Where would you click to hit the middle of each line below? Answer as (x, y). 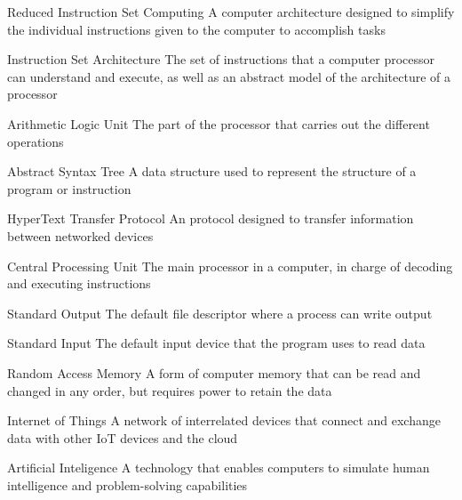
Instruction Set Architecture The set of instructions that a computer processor (221, 59)
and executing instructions (79, 283)
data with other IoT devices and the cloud (123, 437)
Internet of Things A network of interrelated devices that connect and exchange (224, 420)
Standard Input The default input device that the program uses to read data (216, 343)
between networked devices (80, 235)
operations (36, 141)
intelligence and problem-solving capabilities (127, 484)
